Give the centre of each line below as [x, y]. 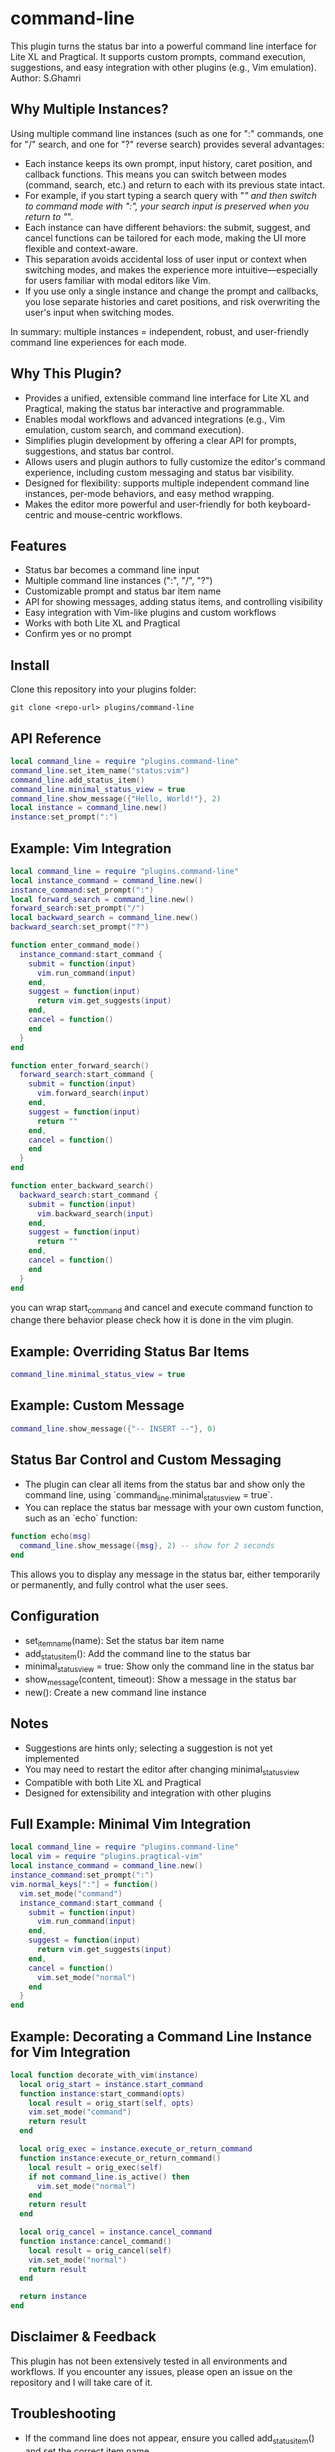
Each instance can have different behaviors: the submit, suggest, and [167, 227]
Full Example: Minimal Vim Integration [131, 1823]
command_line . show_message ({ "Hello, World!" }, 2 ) [116, 798]
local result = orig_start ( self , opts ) [111, 2103]
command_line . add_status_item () [77, 780]
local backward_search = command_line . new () [104, 918]
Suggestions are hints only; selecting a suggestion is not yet [148, 1748]
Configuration [55, 1616]
